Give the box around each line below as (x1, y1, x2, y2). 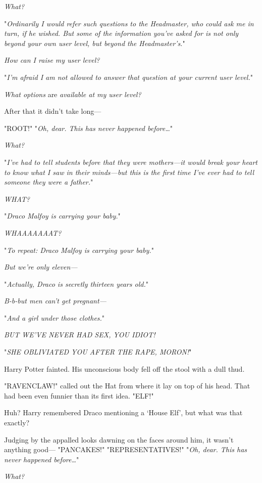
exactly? (4, 417, 30, 428)
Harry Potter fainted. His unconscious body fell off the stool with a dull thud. (4, 363, 245, 374)
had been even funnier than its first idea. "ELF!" (4, 390, 154, 401)
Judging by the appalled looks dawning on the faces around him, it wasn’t (4, 434, 234, 445)
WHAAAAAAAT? (4, 227, 62, 238)
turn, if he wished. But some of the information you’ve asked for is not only (4, 28, 239, 38)
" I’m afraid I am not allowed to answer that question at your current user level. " (4, 71, 253, 82)
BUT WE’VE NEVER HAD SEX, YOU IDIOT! (4, 329, 155, 340)
